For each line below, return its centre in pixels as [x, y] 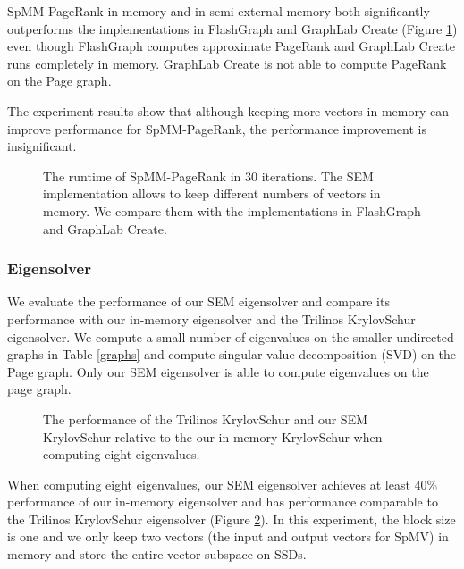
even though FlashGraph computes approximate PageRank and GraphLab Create [232, 46]
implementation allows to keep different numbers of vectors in [212, 193]
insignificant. [42, 146]
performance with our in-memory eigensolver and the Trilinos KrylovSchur [211, 318]
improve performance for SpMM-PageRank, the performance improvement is [217, 128]
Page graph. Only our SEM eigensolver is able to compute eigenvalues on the [218, 371]
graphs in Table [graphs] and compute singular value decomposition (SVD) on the [232, 354]
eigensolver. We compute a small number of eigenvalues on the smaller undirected [231, 336]
